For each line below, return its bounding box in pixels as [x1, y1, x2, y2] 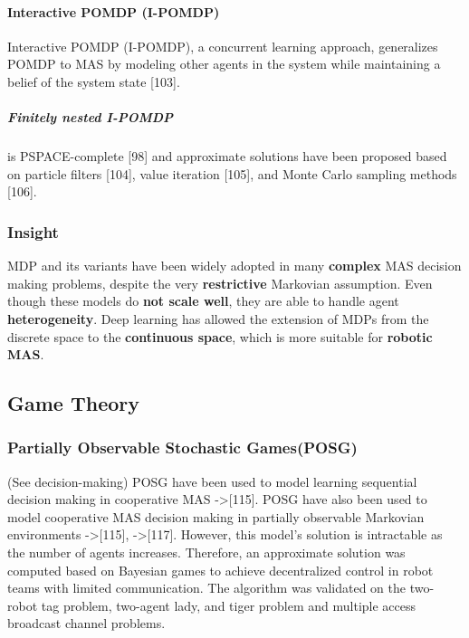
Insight [7, 220, 59, 243]
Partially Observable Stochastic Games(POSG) [7, 436, 358, 459]
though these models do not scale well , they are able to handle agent [7, 291, 399, 310]
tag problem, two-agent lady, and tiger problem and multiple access [41, 595, 416, 614]
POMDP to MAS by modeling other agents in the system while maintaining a [7, 54, 441, 73]
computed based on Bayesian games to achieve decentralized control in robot [7, 560, 434, 579]
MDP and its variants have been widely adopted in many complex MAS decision [7, 256, 462, 275]
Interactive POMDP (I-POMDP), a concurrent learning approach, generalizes [7, 36, 438, 55]
